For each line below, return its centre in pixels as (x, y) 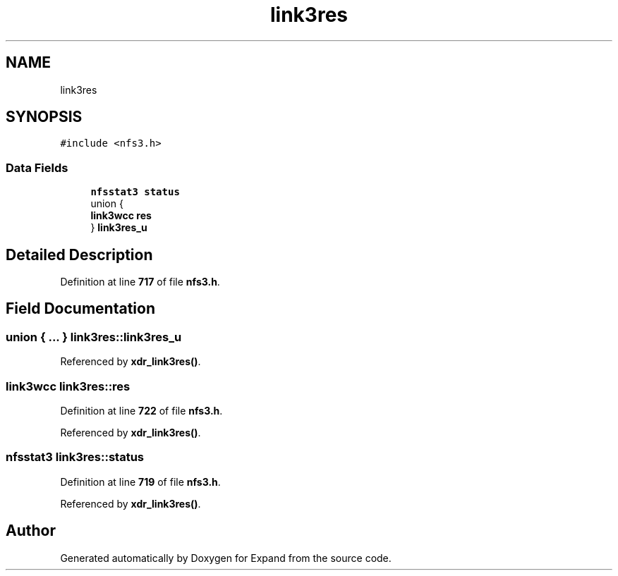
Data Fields (37, 167)
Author (31, 531)
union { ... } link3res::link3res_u (94, 337)
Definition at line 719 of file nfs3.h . (140, 482)
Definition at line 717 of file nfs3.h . (140, 282)
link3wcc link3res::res (68, 386)
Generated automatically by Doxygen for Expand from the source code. (226, 558)
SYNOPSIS (44, 117)
